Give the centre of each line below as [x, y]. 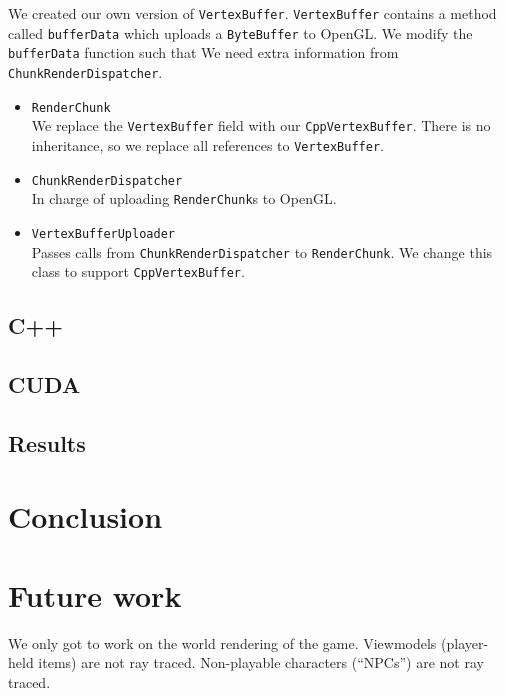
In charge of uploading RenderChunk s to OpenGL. [184, 198]
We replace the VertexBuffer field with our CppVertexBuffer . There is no [261, 125]
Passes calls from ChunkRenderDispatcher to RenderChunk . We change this [262, 251]
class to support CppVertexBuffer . [138, 271]
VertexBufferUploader [103, 233]
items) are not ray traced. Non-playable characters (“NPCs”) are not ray [261, 662]
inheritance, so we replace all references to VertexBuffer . [207, 144]
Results [47, 442]
